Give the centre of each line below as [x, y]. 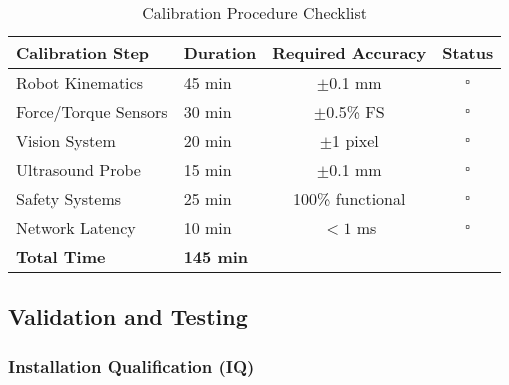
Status [468, 52]
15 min [207, 169]
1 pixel [355, 140]
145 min [216, 256]
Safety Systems [69, 198]
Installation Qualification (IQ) [131, 365]
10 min [207, 227]
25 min [207, 198]
